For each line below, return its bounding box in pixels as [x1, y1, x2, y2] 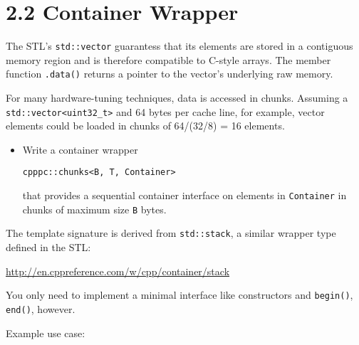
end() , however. [6, 301, 76, 316]
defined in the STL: [6, 240, 91, 255]
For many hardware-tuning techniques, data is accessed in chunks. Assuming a [6, 90, 348, 105]
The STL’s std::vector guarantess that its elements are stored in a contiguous [6, 38, 353, 53]
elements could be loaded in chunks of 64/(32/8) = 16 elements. [6, 118, 285, 133]
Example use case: [6, 325, 85, 340]
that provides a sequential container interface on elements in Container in [22, 188, 347, 203]
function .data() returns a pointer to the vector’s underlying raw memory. [6, 66, 333, 81]
